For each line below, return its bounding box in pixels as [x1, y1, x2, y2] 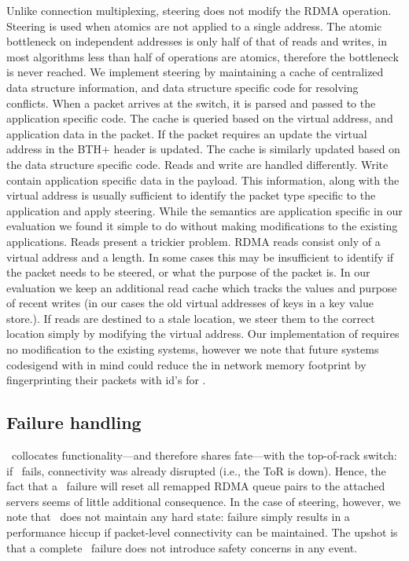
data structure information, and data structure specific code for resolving [6, 79, 359, 95]
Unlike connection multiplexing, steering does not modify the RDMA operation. [6, 2, 392, 18]
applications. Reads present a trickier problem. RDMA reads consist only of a [6, 233, 381, 249]
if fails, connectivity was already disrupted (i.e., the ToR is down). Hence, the [6, 462, 386, 478]
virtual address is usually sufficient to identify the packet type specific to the [6, 187, 376, 203]
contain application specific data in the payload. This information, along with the [6, 171, 400, 188]
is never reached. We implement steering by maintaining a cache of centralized [6, 64, 384, 80]
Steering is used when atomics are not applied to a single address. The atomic [6, 17, 382, 34]
